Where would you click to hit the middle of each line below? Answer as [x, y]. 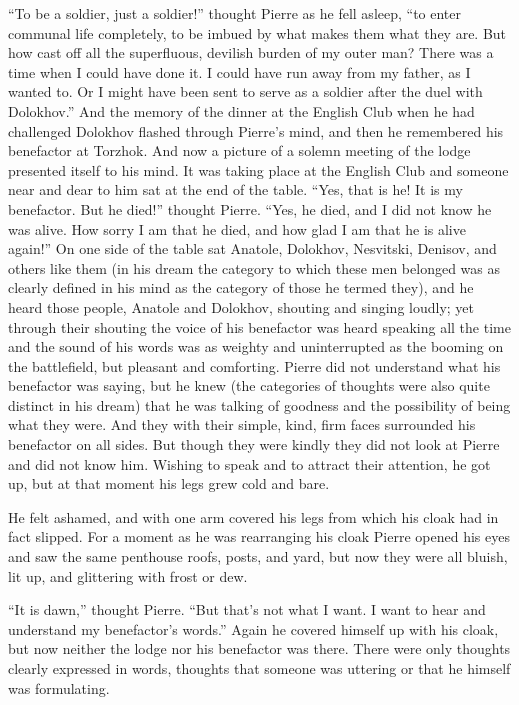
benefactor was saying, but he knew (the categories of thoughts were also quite [249, 385]
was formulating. [59, 687]
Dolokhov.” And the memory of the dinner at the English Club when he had [241, 110]
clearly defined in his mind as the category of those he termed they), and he [241, 287]
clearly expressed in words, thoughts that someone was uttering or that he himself [259, 668]
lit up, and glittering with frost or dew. [128, 575]
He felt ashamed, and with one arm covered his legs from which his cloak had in [253, 516]
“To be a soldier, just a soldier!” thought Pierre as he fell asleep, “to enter [235, 13]
